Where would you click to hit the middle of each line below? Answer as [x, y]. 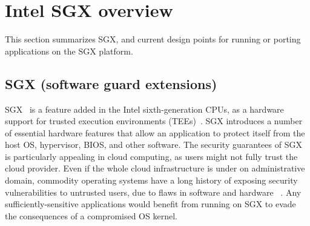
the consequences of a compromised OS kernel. [91, 215]
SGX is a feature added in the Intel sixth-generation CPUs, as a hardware [144, 109]
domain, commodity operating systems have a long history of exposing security [151, 180]
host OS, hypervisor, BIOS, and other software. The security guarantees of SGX [153, 145]
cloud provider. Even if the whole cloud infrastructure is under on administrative [155, 168]
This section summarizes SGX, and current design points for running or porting [153, 39]
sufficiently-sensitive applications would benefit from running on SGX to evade [150, 204]
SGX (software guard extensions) [111, 83]
